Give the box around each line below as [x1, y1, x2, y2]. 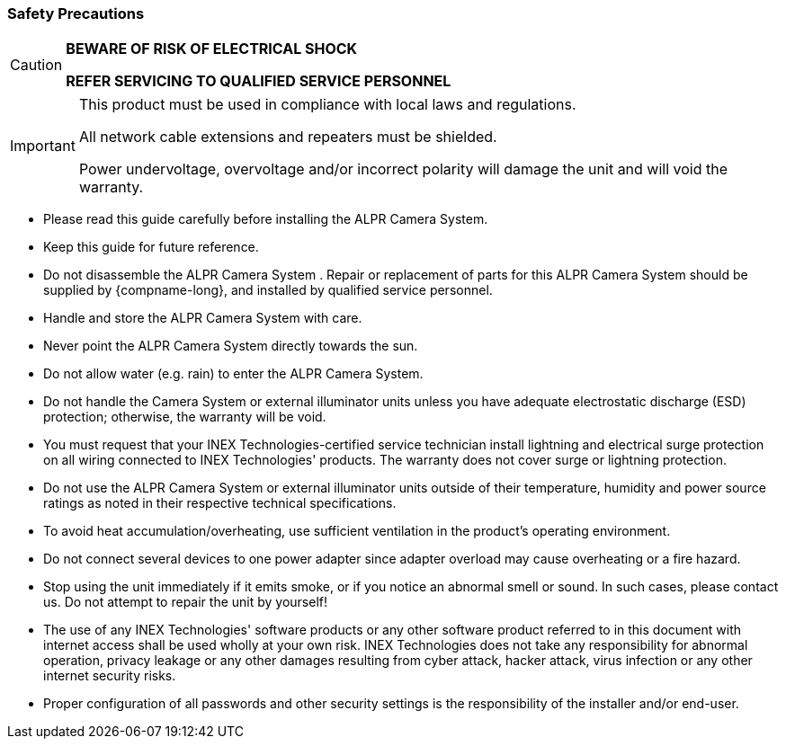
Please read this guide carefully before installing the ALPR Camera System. [43, 211, 488, 227]
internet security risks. [43, 668, 176, 684]
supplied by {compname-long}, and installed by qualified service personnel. [43, 282, 493, 298]
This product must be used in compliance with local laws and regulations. [78, 95, 576, 114]
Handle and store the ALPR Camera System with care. [43, 310, 362, 326]
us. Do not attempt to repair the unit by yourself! [43, 594, 328, 610]
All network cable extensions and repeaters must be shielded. [78, 128, 497, 147]
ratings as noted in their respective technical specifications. [43, 495, 397, 511]
